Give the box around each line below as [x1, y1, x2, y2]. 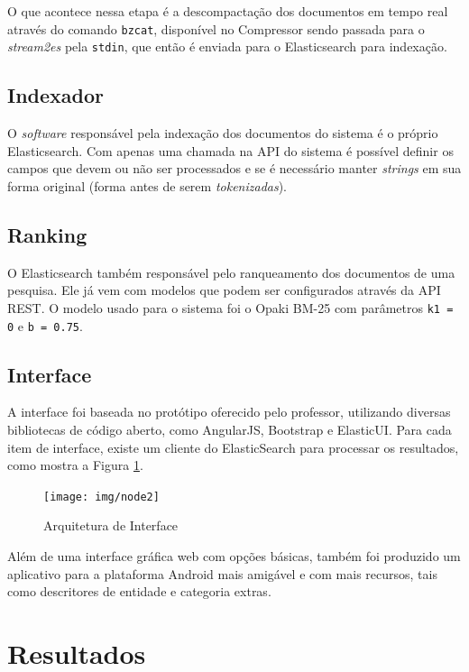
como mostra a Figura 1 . [7, 456, 143, 474]
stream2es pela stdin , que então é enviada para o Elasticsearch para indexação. [7, 37, 447, 56]
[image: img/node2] [43, 490, 160, 503]
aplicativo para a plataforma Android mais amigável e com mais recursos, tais [7, 564, 437, 583]
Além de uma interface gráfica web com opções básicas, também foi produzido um [7, 547, 461, 566]
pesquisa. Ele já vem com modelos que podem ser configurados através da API [7, 281, 441, 299]
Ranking [7, 220, 87, 248]
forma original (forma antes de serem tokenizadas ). [7, 176, 288, 195]
